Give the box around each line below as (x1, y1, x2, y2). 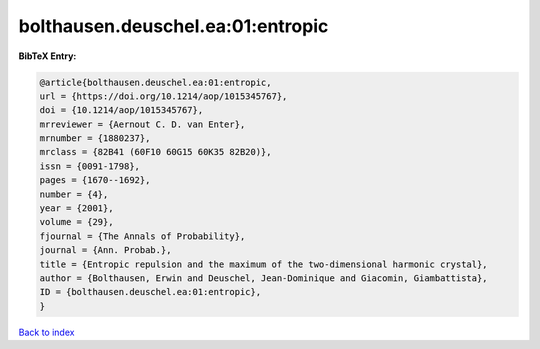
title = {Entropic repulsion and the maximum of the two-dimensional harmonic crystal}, (39, 258, 489, 270)
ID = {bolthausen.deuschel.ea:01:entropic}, (39, 286, 262, 298)
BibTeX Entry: (18, 50, 77, 62)
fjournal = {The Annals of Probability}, (39, 230, 246, 242)
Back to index (18, 326, 75, 338)
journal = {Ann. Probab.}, (39, 245, 172, 256)
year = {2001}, (39, 203, 114, 214)
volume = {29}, (39, 216, 114, 228)
